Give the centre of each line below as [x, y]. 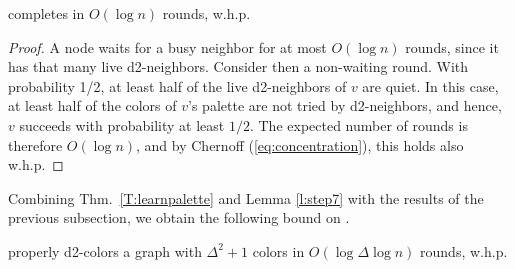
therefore [35, 144]
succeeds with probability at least [122, 124]
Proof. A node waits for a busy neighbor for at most [167, 46]
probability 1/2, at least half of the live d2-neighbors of [177, 85]
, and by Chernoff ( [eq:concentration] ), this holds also [300, 144]
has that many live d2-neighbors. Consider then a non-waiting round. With [238, 66]
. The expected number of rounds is [358, 124]
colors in [278, 250]
